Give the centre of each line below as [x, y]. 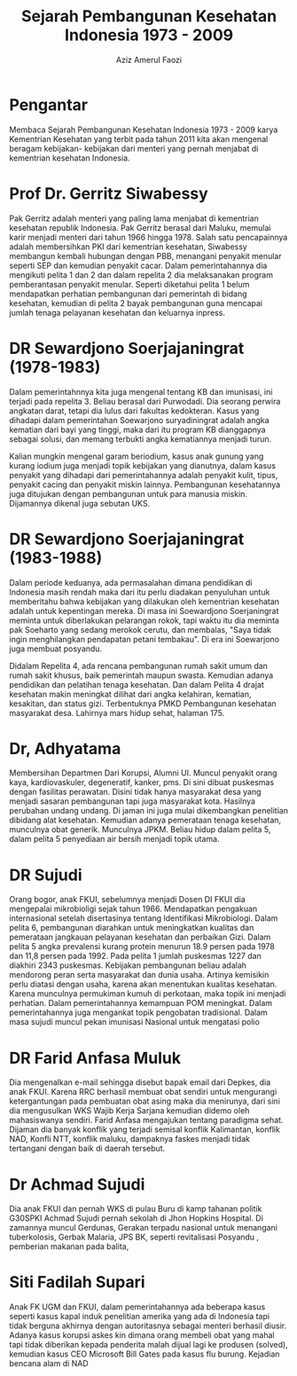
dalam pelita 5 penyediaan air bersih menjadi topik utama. [114, 839]
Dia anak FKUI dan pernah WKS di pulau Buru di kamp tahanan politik [136, 1209]
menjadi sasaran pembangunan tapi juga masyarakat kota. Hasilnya [132, 801]
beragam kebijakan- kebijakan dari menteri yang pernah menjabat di [134, 148]
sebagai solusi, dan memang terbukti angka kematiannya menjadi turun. [141, 439]
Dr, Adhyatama [65, 748]
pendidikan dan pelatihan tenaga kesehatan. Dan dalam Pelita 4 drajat [137, 684]
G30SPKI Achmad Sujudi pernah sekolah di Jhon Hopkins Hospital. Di [137, 1218]
